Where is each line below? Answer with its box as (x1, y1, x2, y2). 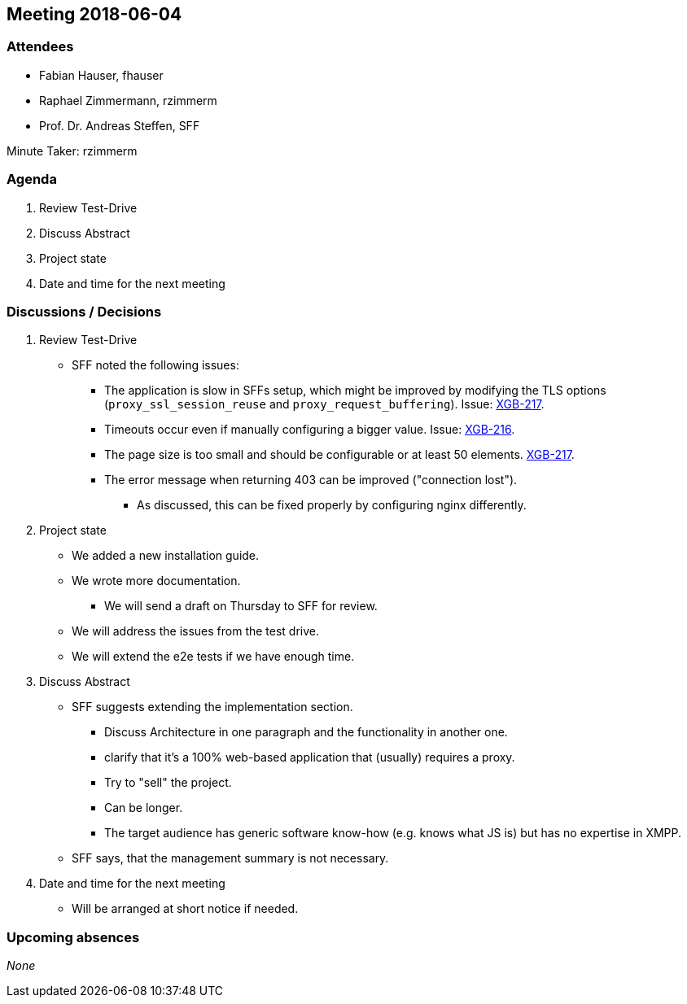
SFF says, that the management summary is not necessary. (72, 851, 389, 866)
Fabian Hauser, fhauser (39, 68, 164, 82)
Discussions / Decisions (7, 303, 162, 320)
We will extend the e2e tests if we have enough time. (72, 649, 355, 664)
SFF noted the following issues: (72, 358, 239, 373)
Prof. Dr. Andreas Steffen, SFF (39, 118, 200, 133)
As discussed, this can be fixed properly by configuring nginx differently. (137, 498, 527, 513)
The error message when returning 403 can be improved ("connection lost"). (104, 473, 518, 487)
